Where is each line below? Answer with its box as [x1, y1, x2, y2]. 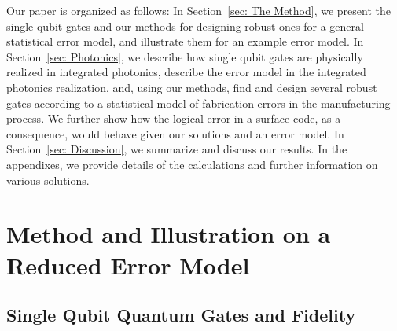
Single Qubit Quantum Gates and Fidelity [6, 303, 356, 327]
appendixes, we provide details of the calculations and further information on [6, 156, 378, 172]
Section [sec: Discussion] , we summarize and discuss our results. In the [6, 141, 347, 157]
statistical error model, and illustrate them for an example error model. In [6, 33, 364, 50]
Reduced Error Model [6, 248, 250, 281]
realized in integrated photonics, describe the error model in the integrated [6, 64, 366, 80]
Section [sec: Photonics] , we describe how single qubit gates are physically [6, 48, 363, 64]
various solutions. [6, 171, 90, 188]
